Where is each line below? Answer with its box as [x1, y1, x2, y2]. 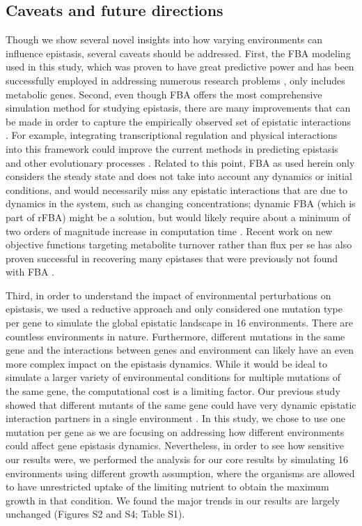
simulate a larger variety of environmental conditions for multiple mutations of [6, 370, 341, 384]
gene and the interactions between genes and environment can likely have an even [6, 343, 354, 357]
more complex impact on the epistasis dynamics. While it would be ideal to [6, 356, 327, 370]
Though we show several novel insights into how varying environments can [6, 32, 323, 47]
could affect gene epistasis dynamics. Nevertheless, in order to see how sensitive [6, 438, 345, 453]
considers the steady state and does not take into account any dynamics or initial [6, 169, 352, 183]
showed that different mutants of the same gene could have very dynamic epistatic [6, 397, 356, 412]
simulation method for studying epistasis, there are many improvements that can [6, 100, 351, 115]
